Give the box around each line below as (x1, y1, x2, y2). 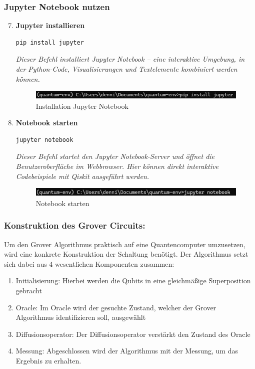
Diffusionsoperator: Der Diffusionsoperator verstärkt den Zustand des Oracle (15, 328, 250, 339)
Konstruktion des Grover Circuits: (4, 219, 145, 232)
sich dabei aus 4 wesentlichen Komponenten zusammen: (4, 258, 174, 269)
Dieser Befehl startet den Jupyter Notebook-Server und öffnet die (15, 151, 215, 161)
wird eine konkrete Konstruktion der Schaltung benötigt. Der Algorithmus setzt (4, 249, 248, 259)
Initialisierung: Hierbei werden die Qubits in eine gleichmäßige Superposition (15, 275, 251, 286)
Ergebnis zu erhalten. (15, 355, 81, 365)
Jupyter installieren (15, 20, 85, 31)
